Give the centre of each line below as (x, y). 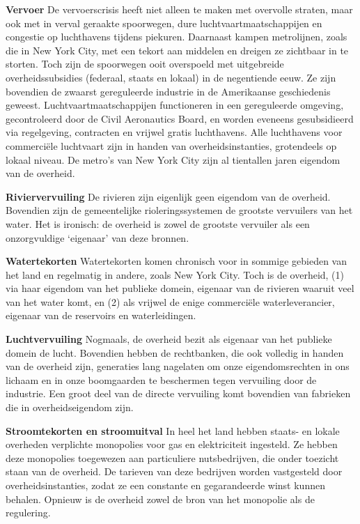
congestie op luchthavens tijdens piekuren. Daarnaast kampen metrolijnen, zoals (177, 37)
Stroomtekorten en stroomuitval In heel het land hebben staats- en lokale (173, 430)
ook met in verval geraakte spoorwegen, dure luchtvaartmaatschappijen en (164, 23)
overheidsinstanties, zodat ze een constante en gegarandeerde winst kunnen (165, 485)
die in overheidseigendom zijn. (70, 407)
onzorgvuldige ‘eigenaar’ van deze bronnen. (97, 237)
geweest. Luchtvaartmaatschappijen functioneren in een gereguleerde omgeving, (175, 105)
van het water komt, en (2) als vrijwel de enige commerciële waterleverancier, (170, 301)
